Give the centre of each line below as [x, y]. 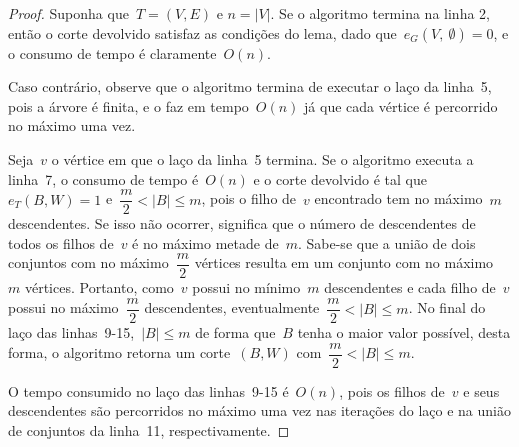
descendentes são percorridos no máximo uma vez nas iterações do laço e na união [259, 410]
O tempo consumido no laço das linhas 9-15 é [148, 390]
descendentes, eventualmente [232, 307]
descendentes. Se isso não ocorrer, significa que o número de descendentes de [242, 223]
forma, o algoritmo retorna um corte [119, 352]
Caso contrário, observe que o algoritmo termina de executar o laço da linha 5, [250, 86]
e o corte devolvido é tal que [340, 178]
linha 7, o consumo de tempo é [103, 178]
